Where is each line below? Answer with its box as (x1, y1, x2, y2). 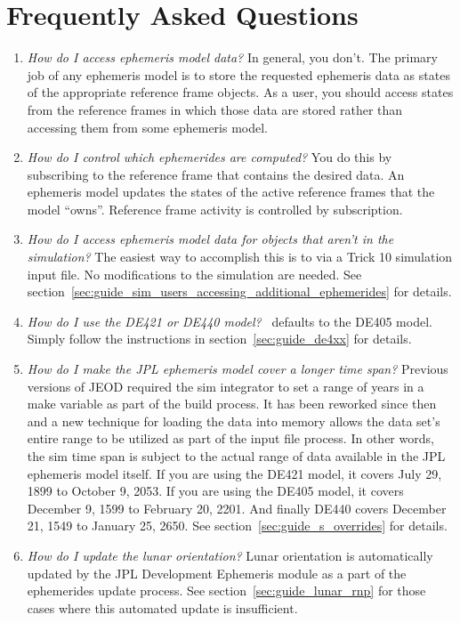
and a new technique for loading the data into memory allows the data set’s (27, 411, 440, 430)
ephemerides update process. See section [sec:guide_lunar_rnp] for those (27, 581, 426, 600)
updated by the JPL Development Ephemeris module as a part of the (27, 563, 407, 582)
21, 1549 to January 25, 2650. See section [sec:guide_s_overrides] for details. (27, 516, 448, 535)
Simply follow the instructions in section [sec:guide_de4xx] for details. (27, 329, 412, 348)
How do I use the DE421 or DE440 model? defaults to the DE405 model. (27, 311, 432, 330)
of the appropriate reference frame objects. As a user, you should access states (27, 83, 454, 101)
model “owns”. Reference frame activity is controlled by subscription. (27, 199, 403, 218)
